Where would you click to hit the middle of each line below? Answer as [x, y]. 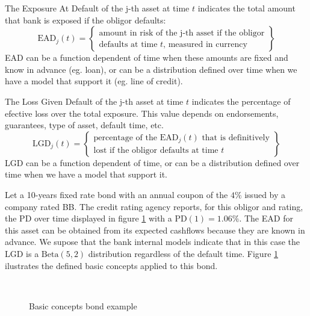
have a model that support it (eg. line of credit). [94, 81]
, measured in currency [205, 44]
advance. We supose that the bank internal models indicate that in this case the [153, 242]
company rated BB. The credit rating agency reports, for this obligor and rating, [154, 206]
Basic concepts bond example [83, 305]
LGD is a [22, 253]
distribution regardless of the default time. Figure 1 [183, 253]
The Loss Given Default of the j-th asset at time [94, 101]
